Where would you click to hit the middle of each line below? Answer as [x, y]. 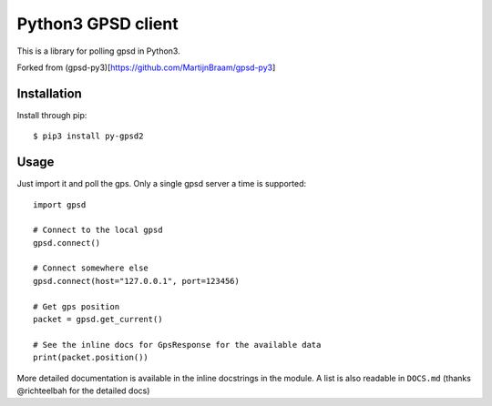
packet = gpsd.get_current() [98, 320]
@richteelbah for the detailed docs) [83, 391]
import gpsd [60, 204]
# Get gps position [77, 306]
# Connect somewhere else [91, 268]
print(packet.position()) [91, 358]
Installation [49, 93]
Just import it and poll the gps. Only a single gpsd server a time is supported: [162, 184]
